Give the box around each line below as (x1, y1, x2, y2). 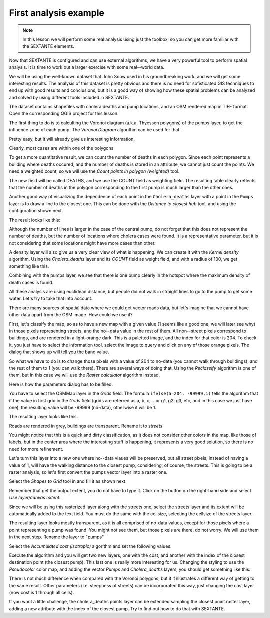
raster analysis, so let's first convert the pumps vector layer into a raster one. (9, 469, 168, 475)
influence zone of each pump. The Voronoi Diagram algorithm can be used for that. (9, 127, 181, 133)
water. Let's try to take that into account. (9, 295, 93, 302)
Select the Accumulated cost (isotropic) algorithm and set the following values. (9, 543, 172, 549)
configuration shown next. (9, 208, 63, 214)
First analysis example (9, 7, 105, 18)
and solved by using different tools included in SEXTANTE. (9, 94, 129, 100)
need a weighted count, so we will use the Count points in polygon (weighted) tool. (9, 168, 180, 174)
